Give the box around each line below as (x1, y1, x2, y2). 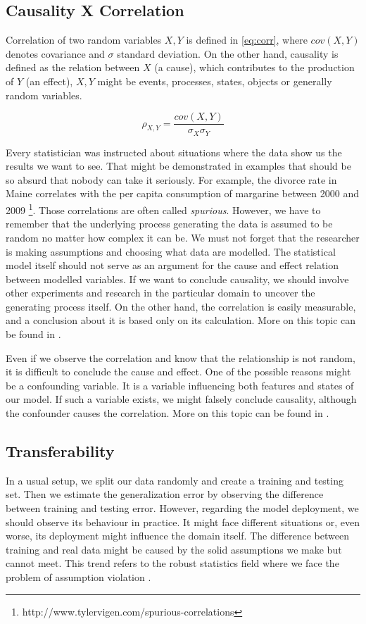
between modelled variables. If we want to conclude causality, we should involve (6, 271, 349, 286)
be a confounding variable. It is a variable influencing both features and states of (6, 377, 354, 392)
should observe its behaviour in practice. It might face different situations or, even (6, 514, 360, 529)
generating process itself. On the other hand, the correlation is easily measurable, (6, 299, 356, 313)
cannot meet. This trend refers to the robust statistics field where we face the (6, 556, 339, 570)
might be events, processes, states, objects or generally (97, 73, 332, 88)
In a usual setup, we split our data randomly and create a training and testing (6, 473, 343, 487)
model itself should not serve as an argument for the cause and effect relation (6, 258, 339, 273)
